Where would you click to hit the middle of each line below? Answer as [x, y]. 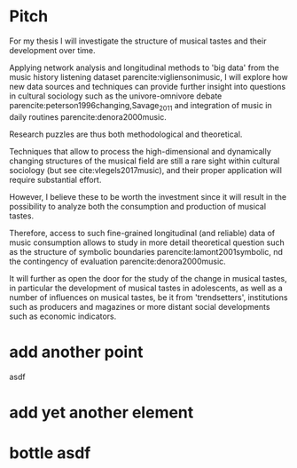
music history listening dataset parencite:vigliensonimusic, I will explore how [148, 76]
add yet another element [102, 412]
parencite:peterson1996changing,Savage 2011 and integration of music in [141, 106]
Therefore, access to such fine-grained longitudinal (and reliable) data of [142, 233]
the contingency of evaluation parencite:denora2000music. [117, 261]
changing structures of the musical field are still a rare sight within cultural [145, 161]
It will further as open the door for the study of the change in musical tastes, [148, 278]
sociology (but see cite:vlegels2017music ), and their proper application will [145, 170]
